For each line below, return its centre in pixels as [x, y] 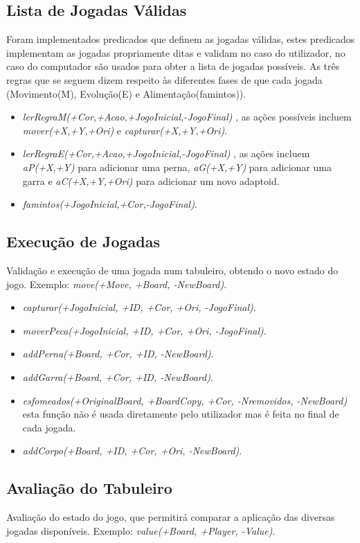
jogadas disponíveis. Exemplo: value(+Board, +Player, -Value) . [141, 530]
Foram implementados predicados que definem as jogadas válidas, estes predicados [181, 39]
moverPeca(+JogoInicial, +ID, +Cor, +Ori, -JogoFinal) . [144, 330]
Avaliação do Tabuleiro [89, 488]
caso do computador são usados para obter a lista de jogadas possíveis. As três [173, 66]
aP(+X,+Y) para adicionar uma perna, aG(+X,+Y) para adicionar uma [177, 167]
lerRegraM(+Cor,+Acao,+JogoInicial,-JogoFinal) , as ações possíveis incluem [187, 117]
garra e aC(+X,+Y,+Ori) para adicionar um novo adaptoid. [151, 180]
